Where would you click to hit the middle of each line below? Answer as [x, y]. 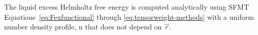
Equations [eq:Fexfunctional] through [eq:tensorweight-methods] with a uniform [129, 16]
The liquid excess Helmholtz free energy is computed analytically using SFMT [127, 7]
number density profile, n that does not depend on [83, 27]
